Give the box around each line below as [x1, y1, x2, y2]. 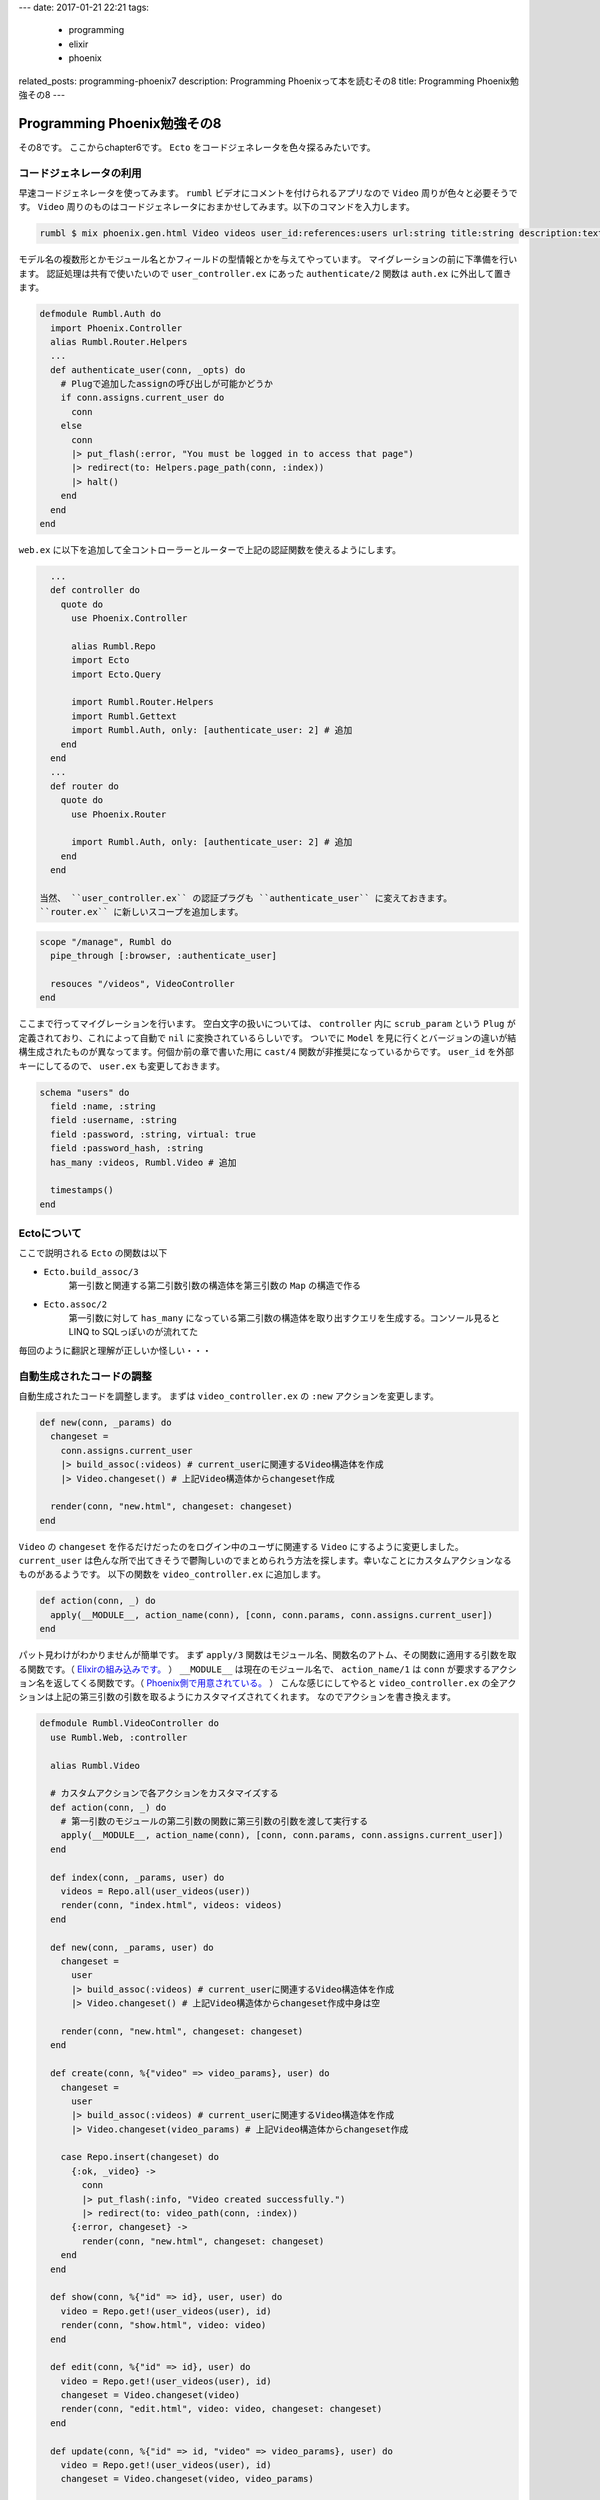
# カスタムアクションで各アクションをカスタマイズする [50, 1788, 279, 1799]
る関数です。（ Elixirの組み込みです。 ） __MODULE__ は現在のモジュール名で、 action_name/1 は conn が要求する [18, 1663, 492, 1675]
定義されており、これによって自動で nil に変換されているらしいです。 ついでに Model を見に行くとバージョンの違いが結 [18, 1031, 517, 1044]
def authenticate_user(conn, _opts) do [50, 364, 246, 375]
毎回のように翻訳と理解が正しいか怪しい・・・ [18, 1344, 212, 1356]
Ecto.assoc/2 [43, 1298, 108, 1310]
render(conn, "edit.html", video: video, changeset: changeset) [60, 2403, 383, 2415]
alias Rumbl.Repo [71, 640, 157, 652]
